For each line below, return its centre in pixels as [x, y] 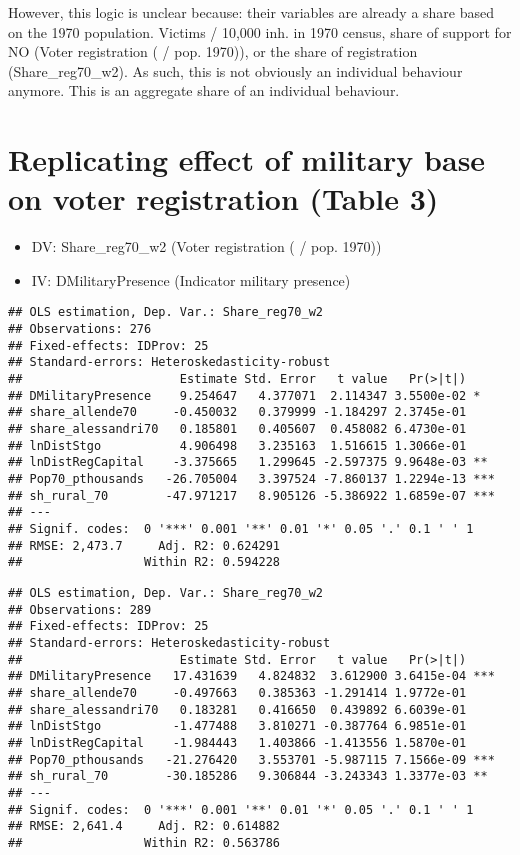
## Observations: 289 [80, 609]
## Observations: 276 [80, 329]
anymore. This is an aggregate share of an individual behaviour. [204, 90]
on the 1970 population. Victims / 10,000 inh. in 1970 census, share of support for [260, 31]
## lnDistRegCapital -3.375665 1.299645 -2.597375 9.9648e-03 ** [248, 462]
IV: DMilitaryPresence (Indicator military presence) [191, 279]
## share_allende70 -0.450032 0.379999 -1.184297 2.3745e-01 [237, 412]
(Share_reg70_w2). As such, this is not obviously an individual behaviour [235, 70]
